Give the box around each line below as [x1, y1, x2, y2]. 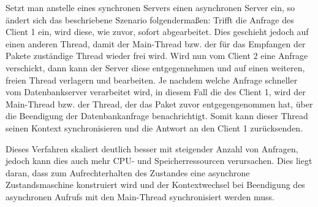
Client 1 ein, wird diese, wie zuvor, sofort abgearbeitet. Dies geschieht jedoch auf [6, 25, 309, 38]
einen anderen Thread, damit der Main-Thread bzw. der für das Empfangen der [6, 37, 306, 50]
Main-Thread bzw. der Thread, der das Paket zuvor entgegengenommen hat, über [6, 97, 313, 110]
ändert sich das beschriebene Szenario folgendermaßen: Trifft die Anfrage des [6, 13, 294, 26]
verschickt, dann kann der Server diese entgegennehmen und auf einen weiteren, [6, 61, 305, 74]
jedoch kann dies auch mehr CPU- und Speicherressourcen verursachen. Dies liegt [6, 154, 312, 167]
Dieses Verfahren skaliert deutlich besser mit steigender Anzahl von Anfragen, [6, 142, 298, 155]
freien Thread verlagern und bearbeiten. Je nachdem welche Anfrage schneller [6, 73, 298, 86]
